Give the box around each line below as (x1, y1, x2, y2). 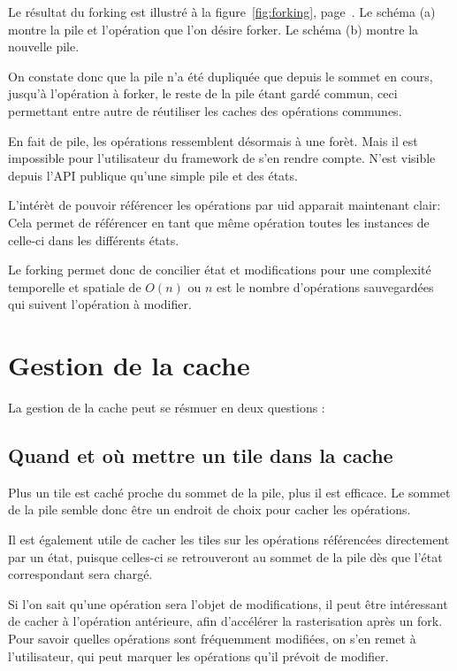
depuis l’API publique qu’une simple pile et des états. (8, 166, 298, 184)
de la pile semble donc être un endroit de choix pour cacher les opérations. (8, 500, 411, 519)
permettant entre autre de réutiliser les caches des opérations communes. (8, 101, 402, 120)
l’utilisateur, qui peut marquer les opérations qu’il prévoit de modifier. (8, 646, 389, 665)
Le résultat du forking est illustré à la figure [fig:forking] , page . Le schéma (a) (8, 3, 436, 20)
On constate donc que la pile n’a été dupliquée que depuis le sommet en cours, (8, 66, 433, 85)
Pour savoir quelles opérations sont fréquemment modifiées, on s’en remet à (8, 629, 416, 647)
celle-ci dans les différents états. (8, 230, 179, 249)
